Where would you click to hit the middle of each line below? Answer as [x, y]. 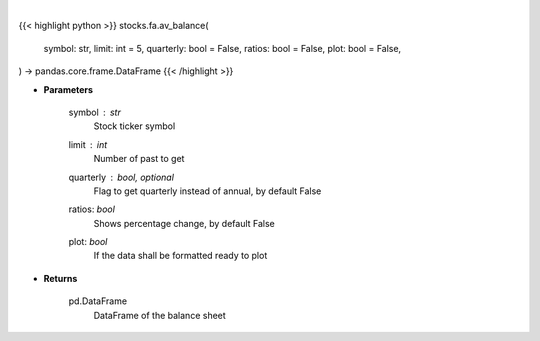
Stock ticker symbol [134, 126]
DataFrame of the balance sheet [160, 315]
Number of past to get [139, 159]
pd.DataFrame [98, 301]
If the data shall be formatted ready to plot [180, 256]
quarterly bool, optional [121, 177]
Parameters [68, 89]
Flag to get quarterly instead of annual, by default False [207, 191]
